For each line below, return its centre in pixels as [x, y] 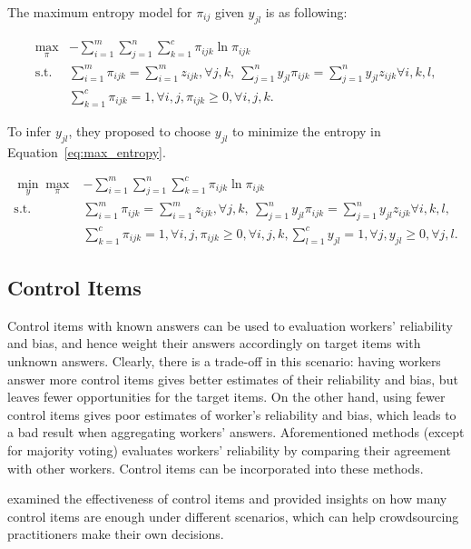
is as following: [306, 12]
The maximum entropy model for [100, 12]
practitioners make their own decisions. [116, 534]
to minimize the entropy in [307, 130]
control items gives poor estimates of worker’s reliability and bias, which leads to [232, 414]
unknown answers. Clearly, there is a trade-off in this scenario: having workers [224, 360]
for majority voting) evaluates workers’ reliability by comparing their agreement [229, 449]
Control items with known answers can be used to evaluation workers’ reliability [230, 325]
